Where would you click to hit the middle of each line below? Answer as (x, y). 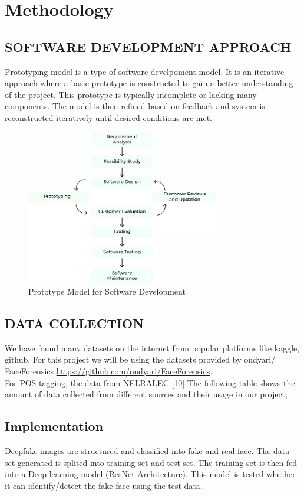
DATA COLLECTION (75, 323)
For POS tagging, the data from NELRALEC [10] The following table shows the (150, 382)
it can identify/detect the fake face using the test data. (104, 485)
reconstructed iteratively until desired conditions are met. (108, 117)
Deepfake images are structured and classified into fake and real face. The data (147, 450)
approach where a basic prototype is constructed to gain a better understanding (149, 83)
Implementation (54, 426)
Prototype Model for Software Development (107, 291)
